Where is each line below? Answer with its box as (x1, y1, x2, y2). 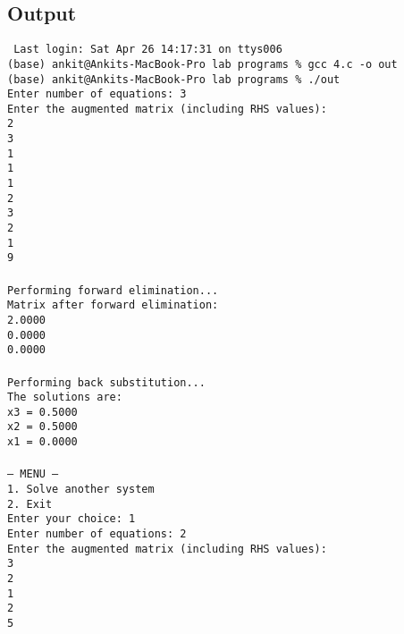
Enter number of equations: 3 (7, 88, 187, 101)
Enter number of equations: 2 (7, 528, 187, 541)
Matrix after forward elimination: (7, 299, 219, 312)
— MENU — (7, 468, 59, 481)
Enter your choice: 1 (7, 512, 136, 526)
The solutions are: (7, 391, 122, 404)
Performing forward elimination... (7, 283, 219, 297)
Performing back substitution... (7, 376, 206, 389)
